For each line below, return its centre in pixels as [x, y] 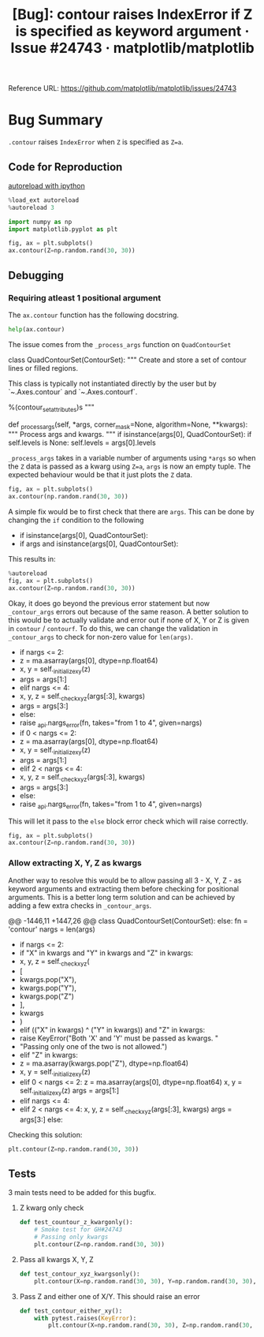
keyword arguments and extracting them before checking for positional [123, 888]
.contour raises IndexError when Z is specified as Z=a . [96, 142]
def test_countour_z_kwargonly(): [76, 1223]
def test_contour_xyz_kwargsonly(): [80, 1274]
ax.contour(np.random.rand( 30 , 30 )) [68, 497]
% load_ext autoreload [44, 200]
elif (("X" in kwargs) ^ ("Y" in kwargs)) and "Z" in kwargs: [112, 1030]
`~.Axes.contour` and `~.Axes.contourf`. [73, 391]
